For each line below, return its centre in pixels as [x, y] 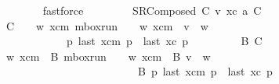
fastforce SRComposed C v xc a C [152, 10]
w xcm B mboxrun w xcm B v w [108, 56]
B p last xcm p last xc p [205, 71]
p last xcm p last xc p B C [164, 41]
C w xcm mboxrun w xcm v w [107, 25]
